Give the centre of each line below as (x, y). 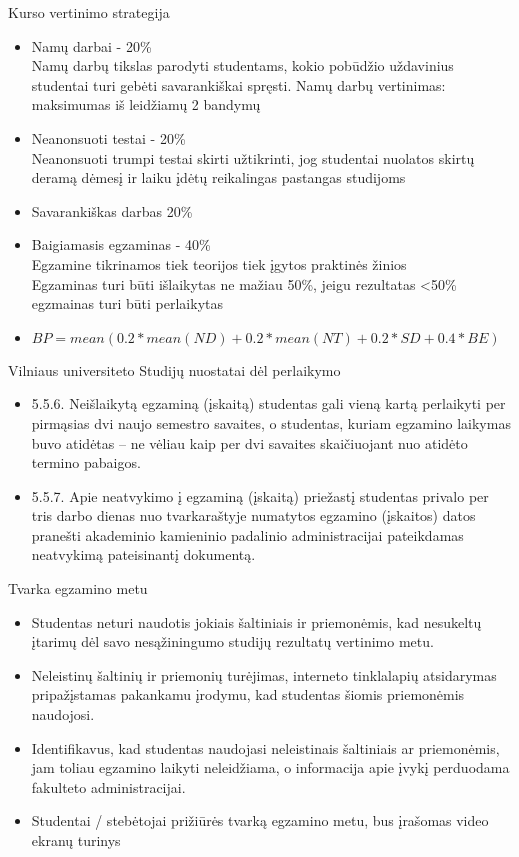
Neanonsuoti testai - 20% (108, 137)
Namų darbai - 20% (91, 45)
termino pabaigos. (86, 462)
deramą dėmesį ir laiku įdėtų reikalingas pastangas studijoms (218, 177)
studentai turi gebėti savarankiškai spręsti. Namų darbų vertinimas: (238, 84)
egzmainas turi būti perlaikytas (127, 303)
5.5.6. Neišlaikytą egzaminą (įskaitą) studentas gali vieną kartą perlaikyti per (268, 403)
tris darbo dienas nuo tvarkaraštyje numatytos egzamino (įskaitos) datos (253, 515)
